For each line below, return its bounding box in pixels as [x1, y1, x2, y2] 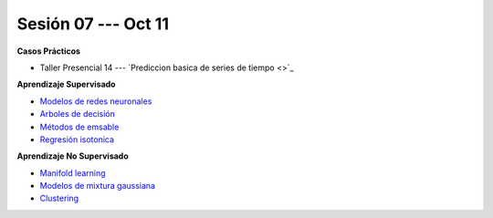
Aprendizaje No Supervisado [16, 151, 130, 161]
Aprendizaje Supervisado [16, 78, 116, 90]
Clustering [39, 192, 79, 204]
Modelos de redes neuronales [39, 96, 152, 107]
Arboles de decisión [39, 109, 116, 119]
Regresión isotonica [39, 133, 114, 145]
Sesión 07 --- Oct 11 [16, 14, 169, 34]
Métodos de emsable [39, 121, 120, 132]
